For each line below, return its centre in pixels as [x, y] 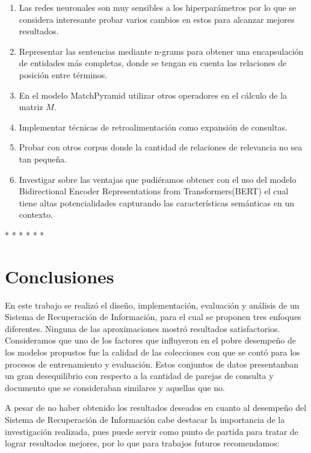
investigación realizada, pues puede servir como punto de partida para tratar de [152, 431]
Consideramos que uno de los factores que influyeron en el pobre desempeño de [150, 340]
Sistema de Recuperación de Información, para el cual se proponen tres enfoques [153, 317]
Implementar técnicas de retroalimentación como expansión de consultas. [153, 127]
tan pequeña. [43, 159]
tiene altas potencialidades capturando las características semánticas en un [156, 202]
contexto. [36, 214]
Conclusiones [60, 276]
